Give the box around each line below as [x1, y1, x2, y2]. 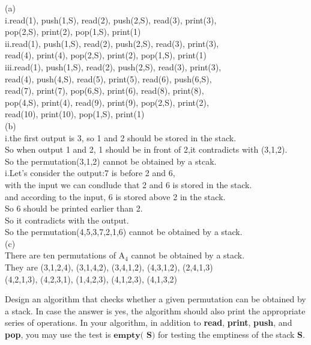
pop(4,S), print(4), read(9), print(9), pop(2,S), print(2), [5, 96, 209, 108]
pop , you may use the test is [5, 328, 111, 341]
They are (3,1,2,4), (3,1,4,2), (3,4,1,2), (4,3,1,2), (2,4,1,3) [5, 261, 213, 273]
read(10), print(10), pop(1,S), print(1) [5, 108, 145, 120]
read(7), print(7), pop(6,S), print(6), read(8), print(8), [5, 84, 204, 97]
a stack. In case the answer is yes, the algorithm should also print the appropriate [5, 304, 306, 317]
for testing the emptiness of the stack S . [158, 328, 305, 341]
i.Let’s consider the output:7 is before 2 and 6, [5, 166, 175, 179]
